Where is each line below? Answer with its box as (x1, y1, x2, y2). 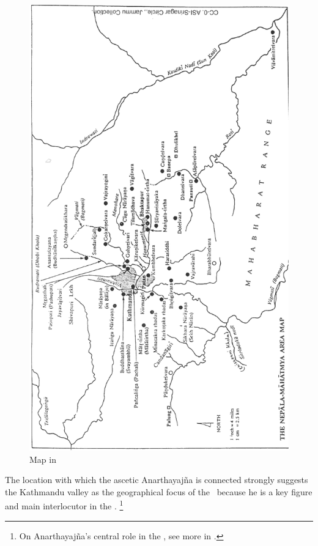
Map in (29, 452, 56, 465)
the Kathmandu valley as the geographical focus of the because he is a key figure (5, 485, 312, 498)
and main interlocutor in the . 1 (5, 498, 124, 512)
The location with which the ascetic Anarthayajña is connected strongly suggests (5, 473, 308, 486)
